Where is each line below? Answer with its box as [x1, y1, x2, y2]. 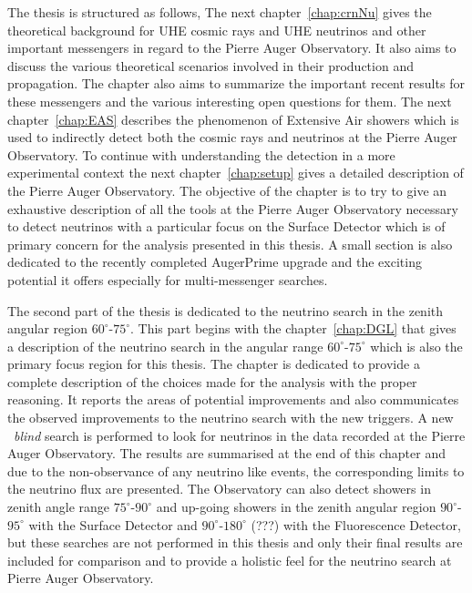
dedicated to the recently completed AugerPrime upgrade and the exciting [7, 252, 422, 271]
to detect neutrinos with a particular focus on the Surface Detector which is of [7, 217, 446, 236]
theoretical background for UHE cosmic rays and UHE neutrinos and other [7, 20, 426, 39]
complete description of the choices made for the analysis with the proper [7, 372, 417, 391]
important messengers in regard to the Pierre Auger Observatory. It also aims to [7, 38, 457, 57]
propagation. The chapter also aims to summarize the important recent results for [7, 74, 465, 93]
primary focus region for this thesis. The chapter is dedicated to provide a [7, 354, 420, 373]
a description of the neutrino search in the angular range [7, 336, 323, 355]
